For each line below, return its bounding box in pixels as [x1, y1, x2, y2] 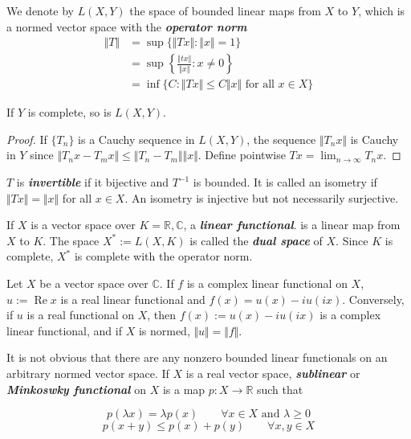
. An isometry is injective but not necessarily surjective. [124, 189, 399, 206]
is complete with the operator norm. [74, 248, 253, 265]
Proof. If [6, 130, 47, 147]
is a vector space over [31, 216, 136, 233]
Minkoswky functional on [6, 380, 146, 397]
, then [147, 306, 177, 323]
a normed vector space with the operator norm [6, 18, 247, 35]
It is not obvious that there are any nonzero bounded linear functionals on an [6, 349, 388, 366]
